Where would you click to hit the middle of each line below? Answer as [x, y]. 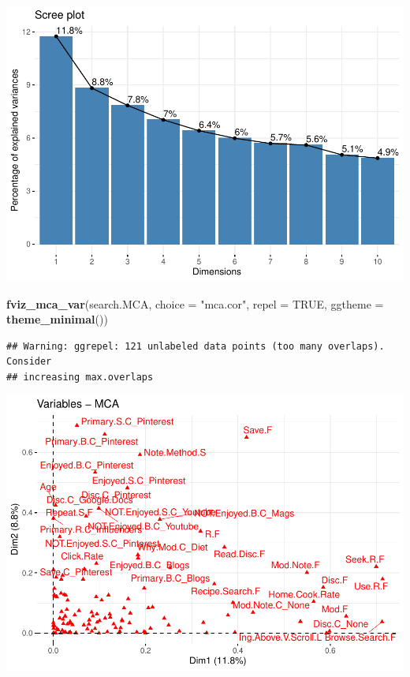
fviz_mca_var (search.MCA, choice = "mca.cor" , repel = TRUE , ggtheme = [195, 303]
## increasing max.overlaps [80, 377]
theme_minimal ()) [57, 319]
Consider [29, 362]
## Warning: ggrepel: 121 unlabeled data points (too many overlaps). [196, 346]
